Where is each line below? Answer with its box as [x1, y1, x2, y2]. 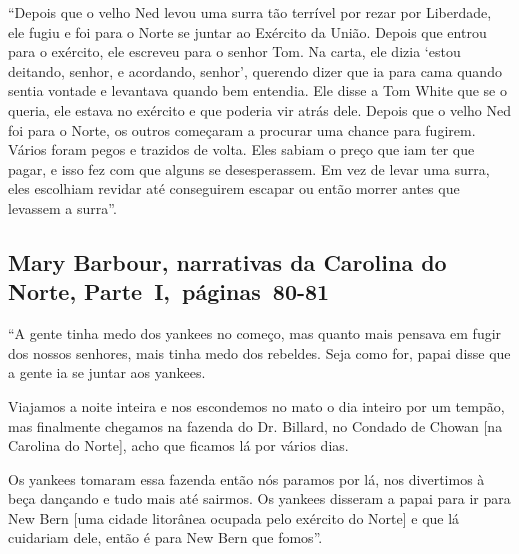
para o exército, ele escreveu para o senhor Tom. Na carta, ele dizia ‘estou [8, 41, 461, 62]
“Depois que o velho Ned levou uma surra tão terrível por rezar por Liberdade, [8, 2, 492, 22]
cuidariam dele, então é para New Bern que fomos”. [8, 527, 323, 548]
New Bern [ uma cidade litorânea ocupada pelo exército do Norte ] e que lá [8, 507, 460, 528]
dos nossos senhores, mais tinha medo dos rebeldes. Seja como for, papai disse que [8, 342, 511, 363]
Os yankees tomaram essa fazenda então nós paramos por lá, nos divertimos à [8, 468, 485, 489]
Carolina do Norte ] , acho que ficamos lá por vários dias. [8, 435, 349, 456]
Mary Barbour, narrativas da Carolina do [8, 246, 447, 277]
